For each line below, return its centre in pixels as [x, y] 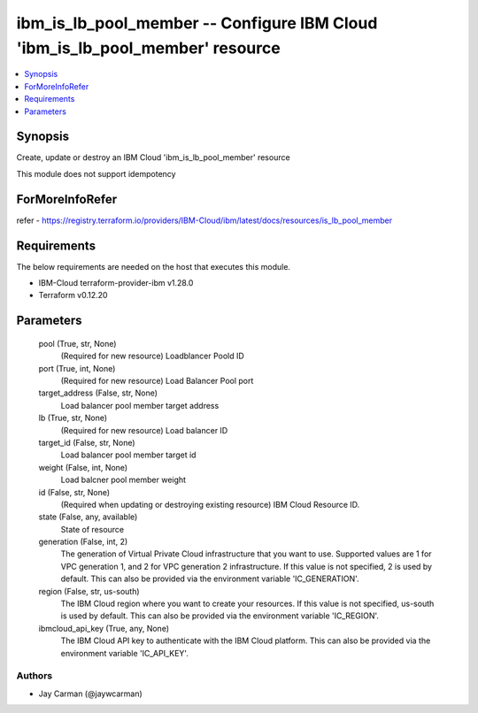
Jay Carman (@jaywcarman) [91, 694]
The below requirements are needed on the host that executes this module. [154, 266]
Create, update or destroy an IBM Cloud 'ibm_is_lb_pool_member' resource [154, 157]
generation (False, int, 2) [83, 542]
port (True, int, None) [77, 368]
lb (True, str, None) [73, 418]
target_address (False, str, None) [98, 393]
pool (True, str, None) [77, 343]
